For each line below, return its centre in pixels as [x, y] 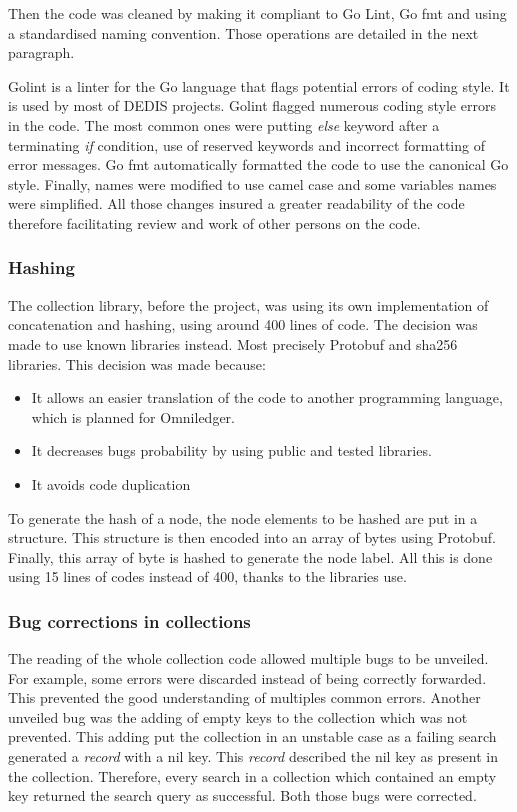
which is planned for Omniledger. [133, 416]
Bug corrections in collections [129, 620]
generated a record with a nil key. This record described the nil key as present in [253, 756]
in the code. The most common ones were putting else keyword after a [224, 124]
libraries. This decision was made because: [137, 363]
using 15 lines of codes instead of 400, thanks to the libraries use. [207, 576]
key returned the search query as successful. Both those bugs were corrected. [242, 795]
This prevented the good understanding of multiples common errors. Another [244, 697]
